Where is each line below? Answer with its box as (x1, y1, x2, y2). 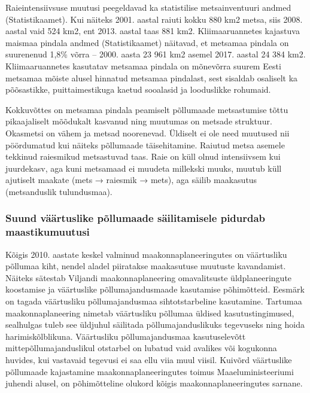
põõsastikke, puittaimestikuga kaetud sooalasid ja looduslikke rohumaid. (5, 83, 271, 96)
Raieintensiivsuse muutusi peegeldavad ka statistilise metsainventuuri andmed (5, 1, 291, 13)
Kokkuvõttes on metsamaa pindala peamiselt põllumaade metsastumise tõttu (5, 103, 288, 115)
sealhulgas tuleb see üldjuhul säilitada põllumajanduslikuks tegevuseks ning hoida (5, 318, 305, 331)
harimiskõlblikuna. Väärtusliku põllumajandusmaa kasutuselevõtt (5, 330, 246, 342)
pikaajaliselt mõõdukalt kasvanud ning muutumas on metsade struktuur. (5, 115, 272, 127)
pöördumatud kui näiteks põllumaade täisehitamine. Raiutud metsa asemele (5, 138, 285, 151)
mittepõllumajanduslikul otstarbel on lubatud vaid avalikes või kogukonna (5, 342, 277, 354)
